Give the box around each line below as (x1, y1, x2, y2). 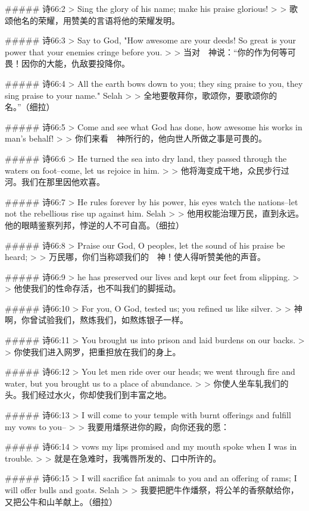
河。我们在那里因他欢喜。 (5, 175, 105, 188)
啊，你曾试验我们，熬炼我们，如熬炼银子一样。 (5, 314, 188, 326)
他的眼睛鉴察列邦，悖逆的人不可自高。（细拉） (5, 218, 184, 231)
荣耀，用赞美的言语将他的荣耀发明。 (38, 14, 180, 26)
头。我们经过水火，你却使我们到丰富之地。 (5, 388, 171, 401)
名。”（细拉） (5, 101, 55, 113)
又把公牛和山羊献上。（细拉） (5, 495, 117, 507)
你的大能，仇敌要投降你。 (29, 57, 130, 70)
